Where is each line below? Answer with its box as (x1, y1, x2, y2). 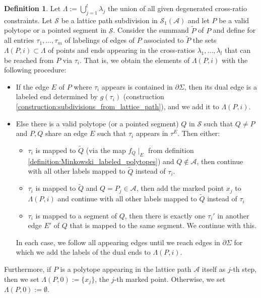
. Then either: (177, 128, 220, 138)
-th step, (230, 264, 257, 274)
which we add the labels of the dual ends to (16, 247, 151, 257)
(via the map (86, 144, 126, 155)
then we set (4, 273, 39, 284)
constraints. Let (4, 15, 52, 25)
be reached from (4, 54, 54, 65)
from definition (148, 144, 194, 155)
